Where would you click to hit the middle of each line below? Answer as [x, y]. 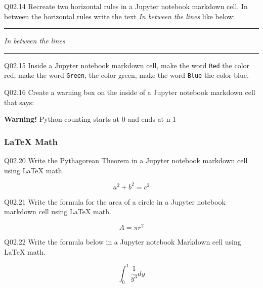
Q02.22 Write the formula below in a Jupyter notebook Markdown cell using [123, 242]
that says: [19, 102]
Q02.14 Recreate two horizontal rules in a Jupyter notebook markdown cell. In [126, 6]
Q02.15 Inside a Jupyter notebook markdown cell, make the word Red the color [127, 65]
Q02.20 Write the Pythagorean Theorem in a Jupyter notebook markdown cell [126, 160]
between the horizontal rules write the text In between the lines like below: [120, 16]
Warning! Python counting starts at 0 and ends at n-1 [90, 119]
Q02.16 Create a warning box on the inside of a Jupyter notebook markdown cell [130, 92]
